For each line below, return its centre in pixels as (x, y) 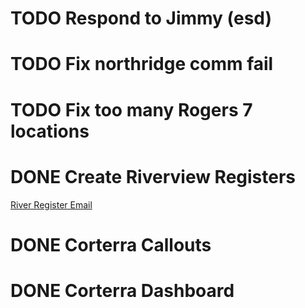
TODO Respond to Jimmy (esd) (141, 18)
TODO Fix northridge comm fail (142, 64)
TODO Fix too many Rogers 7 (131, 109)
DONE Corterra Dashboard (122, 290)
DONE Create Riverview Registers (153, 176)
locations (50, 131)
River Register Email (51, 204)
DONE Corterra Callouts (111, 244)
